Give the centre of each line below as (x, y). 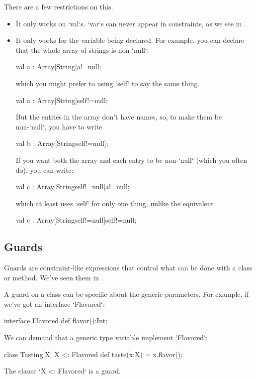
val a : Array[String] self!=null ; (62, 100)
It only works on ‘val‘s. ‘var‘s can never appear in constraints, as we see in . (131, 23)
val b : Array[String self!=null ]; (62, 143)
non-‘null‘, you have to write (59, 126)
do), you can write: (44, 170)
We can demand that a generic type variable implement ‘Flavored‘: (106, 337)
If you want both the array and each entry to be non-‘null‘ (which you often (131, 160)
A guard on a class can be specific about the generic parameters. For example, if (127, 294)
